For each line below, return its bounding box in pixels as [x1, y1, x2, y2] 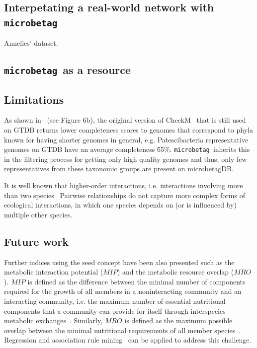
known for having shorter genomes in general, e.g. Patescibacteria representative [4, 134, 249, 144]
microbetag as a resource [4, 62, 131, 77]
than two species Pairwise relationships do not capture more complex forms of [4, 190, 245, 200]
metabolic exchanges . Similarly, [4, 315, 103, 326]
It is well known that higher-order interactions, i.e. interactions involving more [4, 180, 243, 190]
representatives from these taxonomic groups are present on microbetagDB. [4, 163, 234, 174]
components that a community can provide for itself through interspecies [4, 305, 226, 316]
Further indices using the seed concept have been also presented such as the [4, 257, 235, 267]
